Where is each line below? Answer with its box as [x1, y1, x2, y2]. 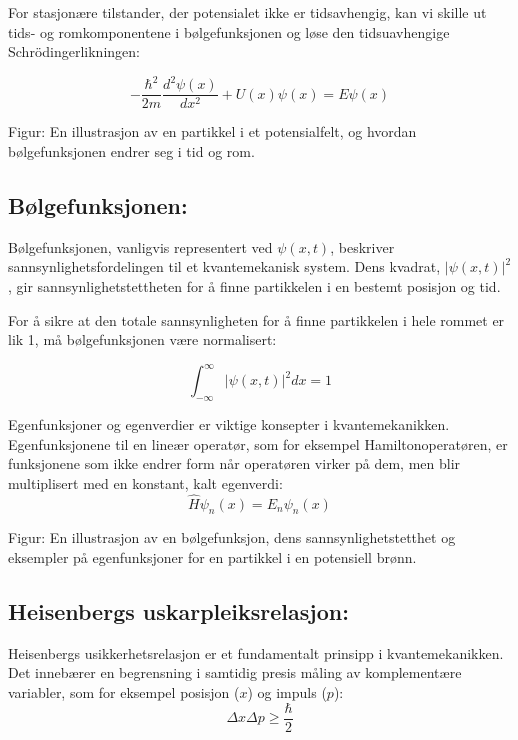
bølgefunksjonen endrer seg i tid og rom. [8, 140, 255, 161]
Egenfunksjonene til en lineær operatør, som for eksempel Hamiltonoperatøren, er [8, 433, 508, 454]
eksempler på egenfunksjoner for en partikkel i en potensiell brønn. [8, 546, 417, 567]
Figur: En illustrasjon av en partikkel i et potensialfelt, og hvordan [8, 121, 417, 142]
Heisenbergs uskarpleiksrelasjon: [8, 595, 349, 626]
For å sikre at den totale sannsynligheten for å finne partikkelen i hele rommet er [8, 309, 505, 330]
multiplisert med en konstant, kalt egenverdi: [8, 472, 283, 493]
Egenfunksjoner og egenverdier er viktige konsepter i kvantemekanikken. [8, 414, 450, 434]
